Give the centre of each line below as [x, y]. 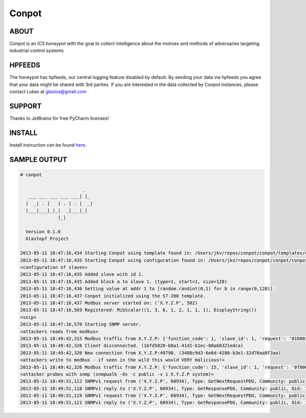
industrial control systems [36, 50]
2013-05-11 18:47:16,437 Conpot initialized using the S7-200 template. [113, 296]
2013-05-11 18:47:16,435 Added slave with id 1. [82, 274]
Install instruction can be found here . [48, 145]
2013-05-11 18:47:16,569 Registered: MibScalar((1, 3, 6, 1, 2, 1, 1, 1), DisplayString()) [138, 310]
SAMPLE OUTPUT [38, 160]
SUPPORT [25, 106]
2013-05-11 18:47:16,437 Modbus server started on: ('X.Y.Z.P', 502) [109, 303]
